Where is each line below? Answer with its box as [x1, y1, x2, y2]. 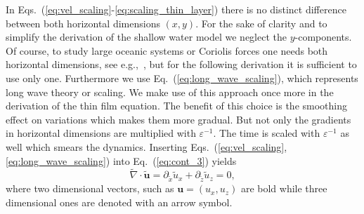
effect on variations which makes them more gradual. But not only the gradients [6, 112, 351, 126]
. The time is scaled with [213, 126, 320, 140]
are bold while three [240, 181, 327, 196]
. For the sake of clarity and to [195, 15, 327, 30]
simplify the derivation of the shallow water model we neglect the [6, 29, 287, 44]
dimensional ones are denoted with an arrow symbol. [6, 194, 233, 209]
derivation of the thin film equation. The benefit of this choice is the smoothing [6, 98, 348, 113]
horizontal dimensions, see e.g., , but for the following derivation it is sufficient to [6, 57, 357, 72]
